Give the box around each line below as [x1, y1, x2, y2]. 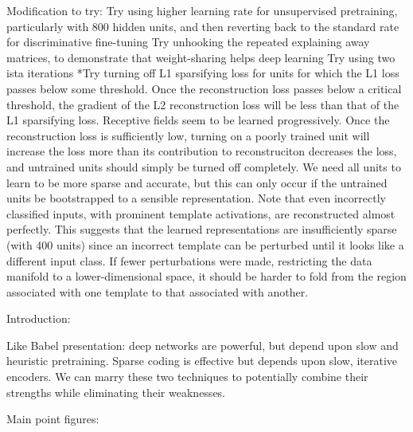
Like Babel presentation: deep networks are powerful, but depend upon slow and [6, 336, 399, 353]
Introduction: [6, 310, 71, 327]
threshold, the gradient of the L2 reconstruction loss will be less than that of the [6, 96, 399, 112]
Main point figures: [6, 410, 99, 427]
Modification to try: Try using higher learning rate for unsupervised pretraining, [6, 2, 398, 18]
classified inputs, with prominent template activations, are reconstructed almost [6, 205, 395, 222]
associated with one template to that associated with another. [6, 283, 309, 300]
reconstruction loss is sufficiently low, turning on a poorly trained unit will [6, 127, 370, 143]
